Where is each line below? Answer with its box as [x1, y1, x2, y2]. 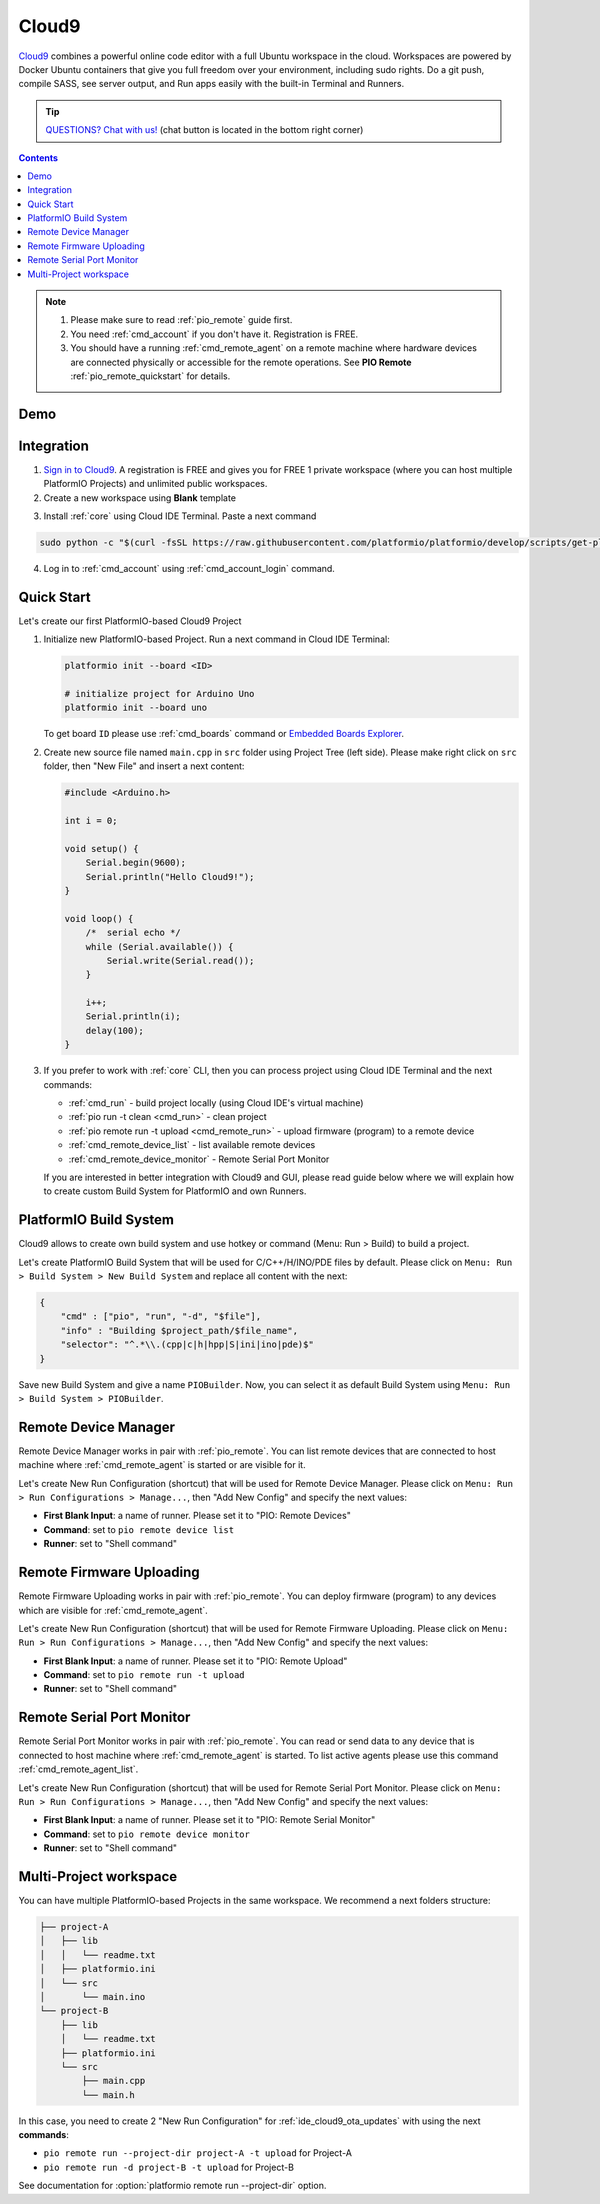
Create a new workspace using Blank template [43, 491, 237, 504]
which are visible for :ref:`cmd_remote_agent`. [18, 1604, 209, 1616]
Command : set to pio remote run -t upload [43, 1669, 245, 1681]
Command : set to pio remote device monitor [43, 1828, 250, 1840]
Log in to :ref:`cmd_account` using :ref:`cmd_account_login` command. [43, 563, 335, 575]
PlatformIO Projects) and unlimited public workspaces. [43, 478, 268, 490]
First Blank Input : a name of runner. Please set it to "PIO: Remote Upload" [43, 1655, 348, 1667]
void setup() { [64, 843, 139, 854]
